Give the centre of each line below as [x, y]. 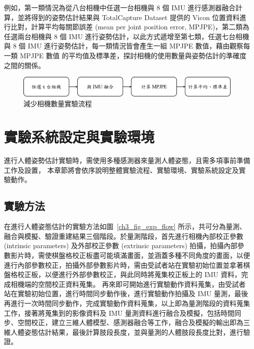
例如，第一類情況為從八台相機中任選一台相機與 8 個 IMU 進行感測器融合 [120, 7]
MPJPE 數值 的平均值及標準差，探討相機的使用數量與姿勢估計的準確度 [133, 55]
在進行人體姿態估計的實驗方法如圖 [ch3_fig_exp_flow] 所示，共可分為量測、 [125, 226]
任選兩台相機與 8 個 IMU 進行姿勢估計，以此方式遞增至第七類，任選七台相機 [127, 36]
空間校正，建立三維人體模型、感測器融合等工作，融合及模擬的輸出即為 [130, 322]
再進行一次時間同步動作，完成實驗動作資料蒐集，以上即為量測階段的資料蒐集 [127, 303]
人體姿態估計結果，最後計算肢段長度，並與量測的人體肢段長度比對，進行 [127, 332]
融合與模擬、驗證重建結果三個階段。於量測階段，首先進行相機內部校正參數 [124, 236]
